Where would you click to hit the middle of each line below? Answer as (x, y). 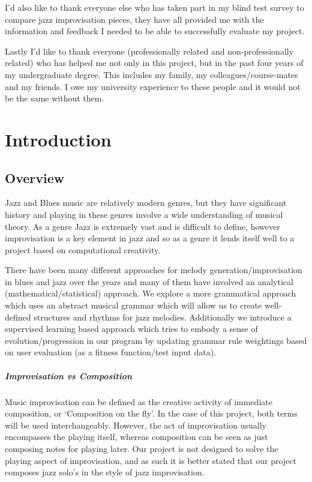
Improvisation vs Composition (69, 375)
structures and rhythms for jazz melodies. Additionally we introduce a (163, 317)
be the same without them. (55, 98)
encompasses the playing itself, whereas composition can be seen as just (136, 437)
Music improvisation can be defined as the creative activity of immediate (139, 401)
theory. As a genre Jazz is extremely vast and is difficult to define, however (142, 226)
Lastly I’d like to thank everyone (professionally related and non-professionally (149, 51)
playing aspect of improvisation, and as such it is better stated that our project (151, 460)
